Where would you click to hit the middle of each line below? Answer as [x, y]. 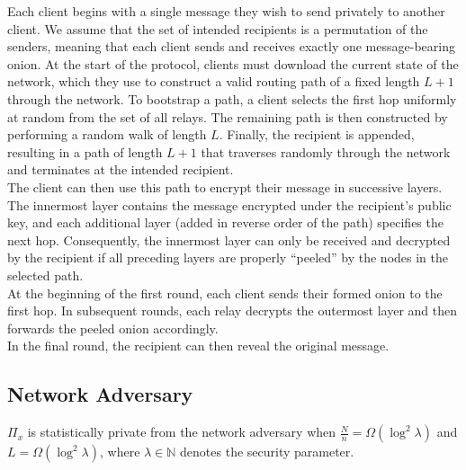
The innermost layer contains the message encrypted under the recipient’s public [229, 204]
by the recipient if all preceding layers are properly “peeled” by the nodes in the [228, 257]
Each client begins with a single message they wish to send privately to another [226, 11]
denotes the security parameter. [267, 452]
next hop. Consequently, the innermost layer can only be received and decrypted [229, 239]
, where [120, 452]
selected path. [45, 275]
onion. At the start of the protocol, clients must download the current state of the [233, 63]
